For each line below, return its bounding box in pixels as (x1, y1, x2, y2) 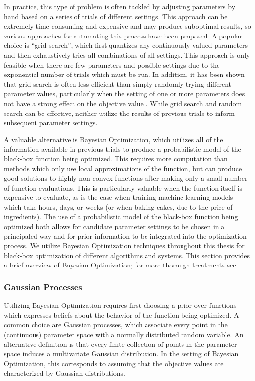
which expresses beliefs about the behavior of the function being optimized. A (4, 309, 239, 320)
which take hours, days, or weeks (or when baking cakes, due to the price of (4, 201, 233, 212)
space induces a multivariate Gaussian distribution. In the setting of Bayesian (4, 348, 239, 359)
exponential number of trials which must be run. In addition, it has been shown (4, 69, 245, 79)
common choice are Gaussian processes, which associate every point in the (4, 319, 228, 330)
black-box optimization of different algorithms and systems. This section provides (4, 250, 250, 260)
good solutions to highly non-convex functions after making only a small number (4, 173, 248, 183)
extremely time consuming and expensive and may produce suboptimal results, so (4, 21, 251, 31)
